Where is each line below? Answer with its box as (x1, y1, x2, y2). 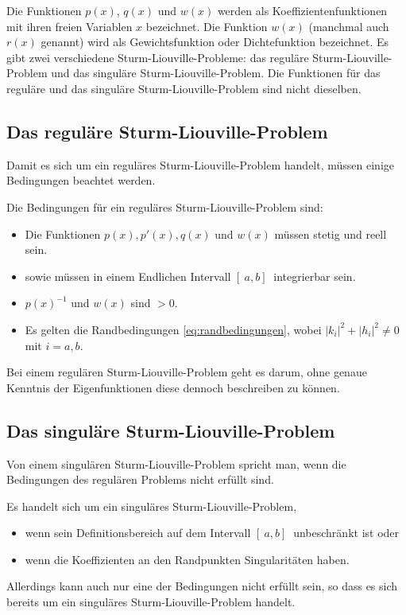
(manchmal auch (308, 18, 389, 34)
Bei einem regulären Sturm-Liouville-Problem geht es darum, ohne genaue (6, 364, 367, 380)
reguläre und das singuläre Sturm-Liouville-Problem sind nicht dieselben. (6, 80, 362, 96)
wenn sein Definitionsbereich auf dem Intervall (25, 524, 251, 541)
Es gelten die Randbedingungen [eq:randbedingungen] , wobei (25, 321, 322, 337)
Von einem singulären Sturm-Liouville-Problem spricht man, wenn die (6, 455, 346, 472)
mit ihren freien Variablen (6, 18, 133, 34)
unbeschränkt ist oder (293, 524, 400, 541)
